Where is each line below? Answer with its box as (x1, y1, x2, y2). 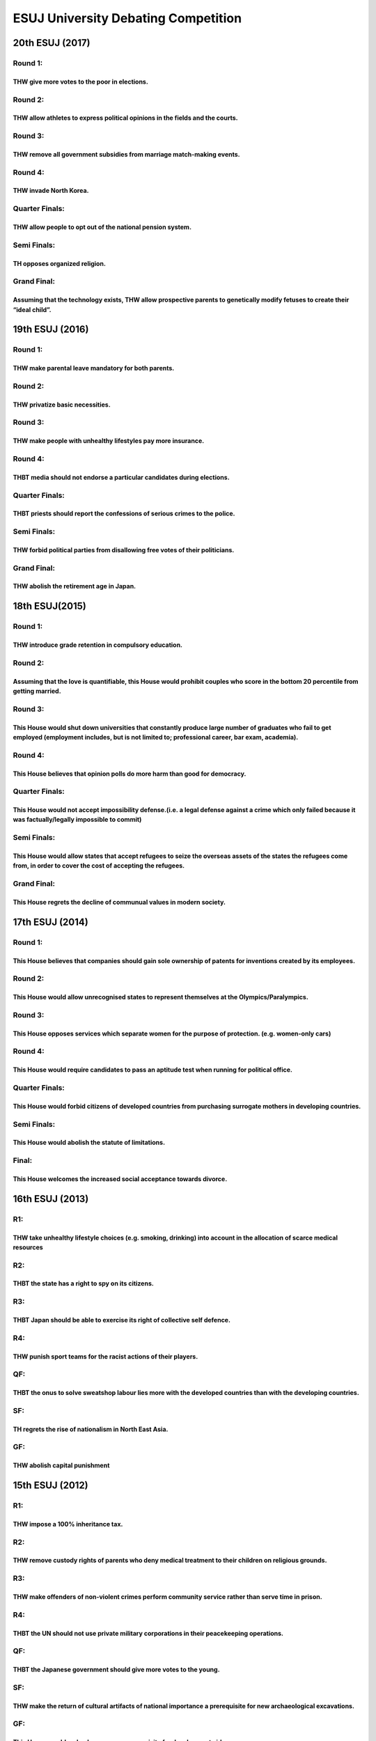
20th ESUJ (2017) (13, 37, 91, 49)
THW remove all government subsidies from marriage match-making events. (13, 150, 240, 158)
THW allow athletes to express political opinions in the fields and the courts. (13, 114, 238, 122)
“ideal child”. (13, 305, 52, 313)
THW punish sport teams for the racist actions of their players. (13, 1352, 198, 1361)
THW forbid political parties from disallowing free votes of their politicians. (13, 545, 235, 554)
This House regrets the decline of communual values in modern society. (13, 898, 226, 906)
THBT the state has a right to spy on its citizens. (13, 1279, 155, 1288)
